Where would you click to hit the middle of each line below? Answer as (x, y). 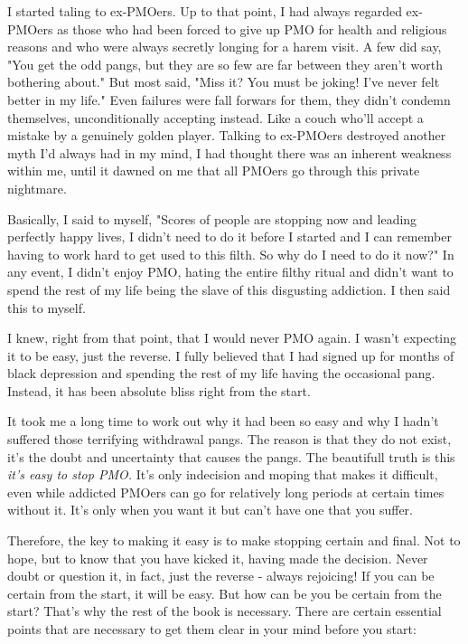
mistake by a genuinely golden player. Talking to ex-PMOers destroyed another (227, 135)
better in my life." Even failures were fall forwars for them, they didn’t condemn (229, 99)
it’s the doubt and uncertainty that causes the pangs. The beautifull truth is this (231, 456)
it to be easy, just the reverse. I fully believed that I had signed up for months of (231, 355)
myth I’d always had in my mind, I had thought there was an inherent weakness (229, 152)
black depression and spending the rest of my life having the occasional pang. (221, 373)
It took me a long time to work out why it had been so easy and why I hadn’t (223, 421)
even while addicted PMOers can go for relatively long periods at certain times (226, 492)
